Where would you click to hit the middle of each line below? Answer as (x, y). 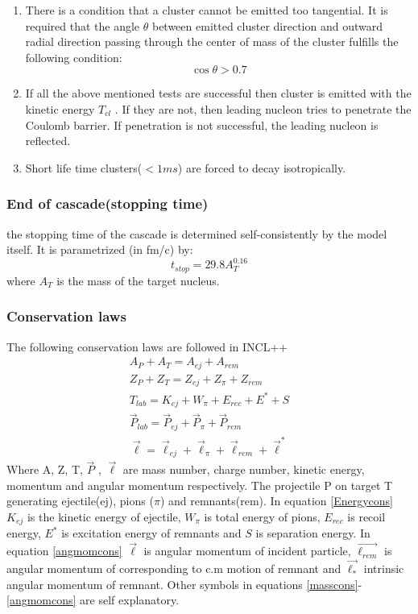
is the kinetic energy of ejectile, (104, 516)
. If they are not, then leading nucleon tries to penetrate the (263, 108)
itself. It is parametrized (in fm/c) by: (100, 249)
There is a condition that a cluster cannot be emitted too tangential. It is (207, 10)
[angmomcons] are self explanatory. (93, 600)
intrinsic (384, 568)
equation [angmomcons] (64, 551)
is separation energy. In (313, 533)
